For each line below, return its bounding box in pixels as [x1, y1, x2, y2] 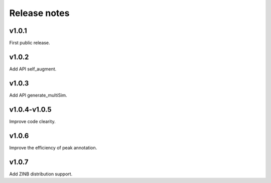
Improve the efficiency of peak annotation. [9, 144, 97, 150]
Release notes [9, 7, 70, 18]
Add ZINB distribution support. [9, 170, 73, 177]
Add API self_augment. [9, 65, 57, 72]
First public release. [9, 40, 50, 46]
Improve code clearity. [9, 118, 56, 124]
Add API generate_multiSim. [9, 92, 67, 98]
